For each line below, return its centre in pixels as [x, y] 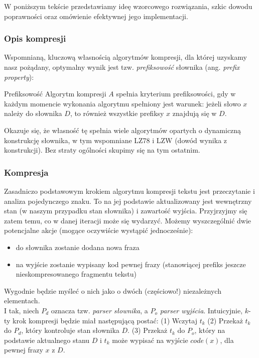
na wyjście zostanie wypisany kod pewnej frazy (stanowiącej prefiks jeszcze [131, 264]
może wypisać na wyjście [150, 340]
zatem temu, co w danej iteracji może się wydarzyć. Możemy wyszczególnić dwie [128, 220]
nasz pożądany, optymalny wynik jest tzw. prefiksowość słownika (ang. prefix [122, 67]
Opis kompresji [35, 38]
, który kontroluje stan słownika [70, 330]
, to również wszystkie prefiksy [117, 113]
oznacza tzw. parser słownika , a [99, 310]
